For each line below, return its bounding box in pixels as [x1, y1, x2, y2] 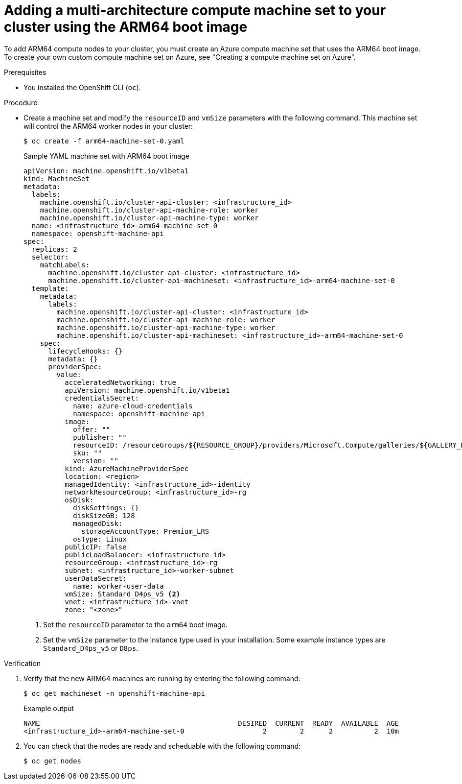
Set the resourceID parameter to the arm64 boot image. [43, 620, 228, 629]
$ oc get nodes [23, 757, 82, 765]
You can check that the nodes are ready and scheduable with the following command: [23, 741, 301, 750]
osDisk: [65, 496, 94, 504]
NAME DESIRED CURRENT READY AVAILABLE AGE [23, 719, 399, 727]
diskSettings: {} [73, 503, 139, 512]
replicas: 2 [31, 245, 77, 253]
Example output [23, 704, 74, 713]
